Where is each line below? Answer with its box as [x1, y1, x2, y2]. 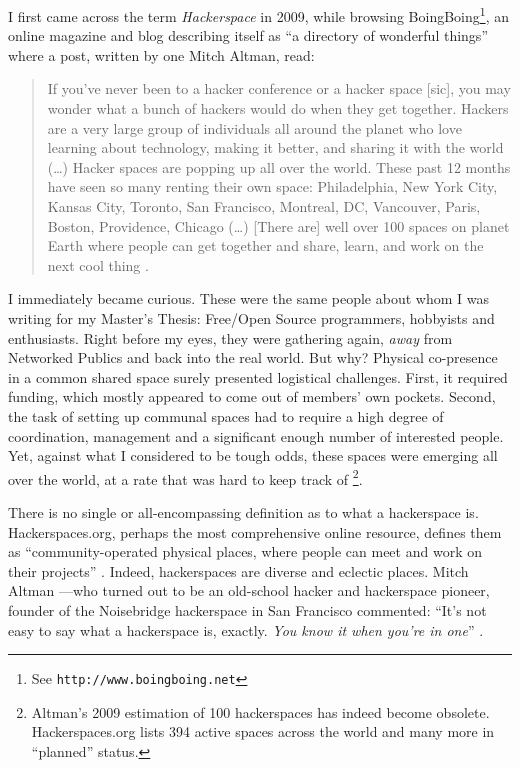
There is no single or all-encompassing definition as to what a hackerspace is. [8, 501, 479, 522]
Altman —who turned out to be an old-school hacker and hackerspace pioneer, [8, 580, 490, 601]
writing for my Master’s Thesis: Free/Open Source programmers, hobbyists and [8, 307, 495, 328]
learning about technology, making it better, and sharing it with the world [47, 137, 504, 158]
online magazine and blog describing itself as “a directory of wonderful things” [8, 25, 488, 46]
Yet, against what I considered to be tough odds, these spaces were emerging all [8, 445, 498, 466]
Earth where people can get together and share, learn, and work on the [47, 235, 484, 256]
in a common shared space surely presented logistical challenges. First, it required [8, 366, 508, 387]
